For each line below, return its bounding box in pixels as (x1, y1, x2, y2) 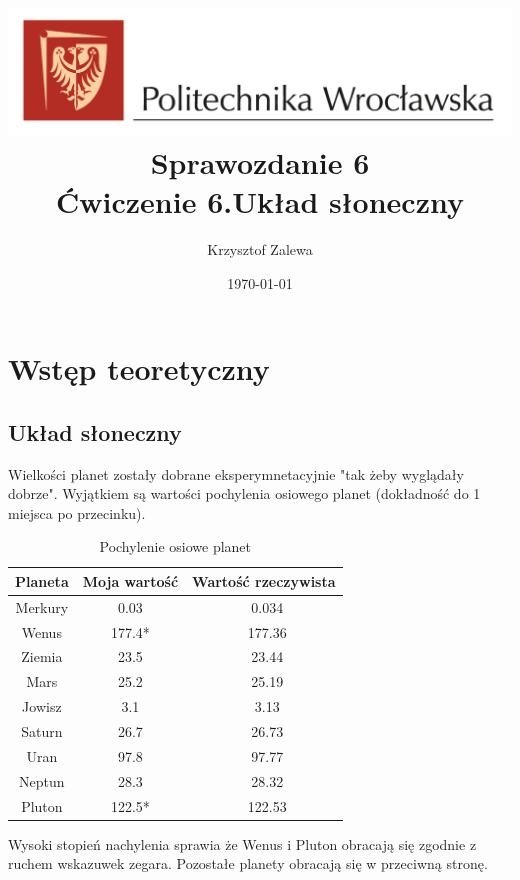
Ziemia (21, 646, 63, 667)
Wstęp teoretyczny (8, 348, 270, 389)
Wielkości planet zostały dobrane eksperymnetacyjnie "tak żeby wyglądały (8, 463, 464, 484)
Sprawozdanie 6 (150, 141, 370, 182)
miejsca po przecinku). (8, 502, 146, 523)
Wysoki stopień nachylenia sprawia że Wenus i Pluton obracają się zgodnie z (8, 833, 477, 854)
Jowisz (22, 696, 62, 717)
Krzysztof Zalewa (207, 238, 313, 259)
